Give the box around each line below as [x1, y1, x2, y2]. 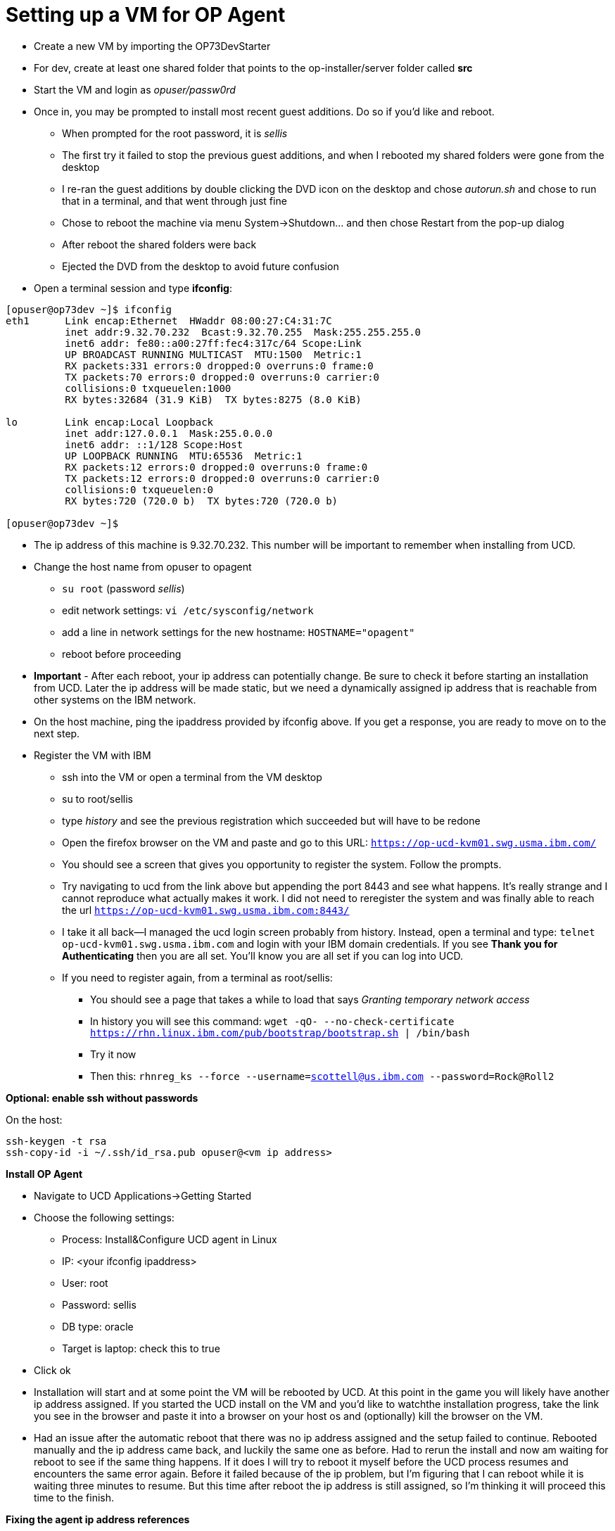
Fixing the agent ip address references [6, 1513, 190, 1525]
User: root [62, 1276, 108, 1289]
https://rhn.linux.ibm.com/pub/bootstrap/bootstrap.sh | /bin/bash [90, 1027, 470, 1038]
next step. [34, 727, 80, 739]
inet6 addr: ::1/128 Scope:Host [65, 438, 243, 450]
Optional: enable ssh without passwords [6, 1091, 198, 1104]
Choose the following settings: [34, 1211, 175, 1224]
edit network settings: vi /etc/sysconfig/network [62, 604, 314, 616]
